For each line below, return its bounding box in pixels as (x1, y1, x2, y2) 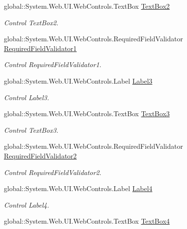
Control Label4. (4, 199, 50, 210)
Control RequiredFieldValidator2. (4, 167, 102, 177)
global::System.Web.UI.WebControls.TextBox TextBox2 (4, 1, 170, 11)
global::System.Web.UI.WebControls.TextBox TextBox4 (4, 216, 170, 226)
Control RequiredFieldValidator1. (4, 59, 102, 70)
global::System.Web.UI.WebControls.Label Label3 (4, 75, 153, 86)
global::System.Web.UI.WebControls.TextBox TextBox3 (4, 108, 170, 119)
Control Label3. (4, 92, 50, 102)
